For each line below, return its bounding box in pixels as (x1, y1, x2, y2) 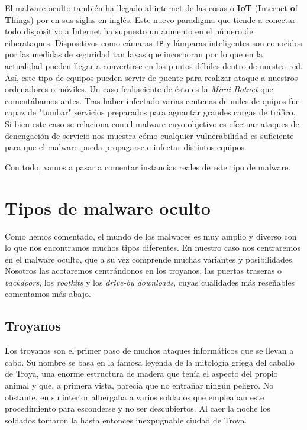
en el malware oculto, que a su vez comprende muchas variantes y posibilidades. (5, 253, 295, 265)
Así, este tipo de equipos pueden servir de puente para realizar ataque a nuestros (5, 71, 298, 83)
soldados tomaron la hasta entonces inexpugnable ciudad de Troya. (5, 413, 247, 426)
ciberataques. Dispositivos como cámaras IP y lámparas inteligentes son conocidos (5, 36, 302, 49)
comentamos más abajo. (5, 287, 91, 300)
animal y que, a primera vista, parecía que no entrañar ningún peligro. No (5, 379, 274, 392)
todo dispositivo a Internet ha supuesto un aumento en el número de (5, 25, 253, 37)
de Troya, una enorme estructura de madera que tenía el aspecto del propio (5, 367, 278, 380)
